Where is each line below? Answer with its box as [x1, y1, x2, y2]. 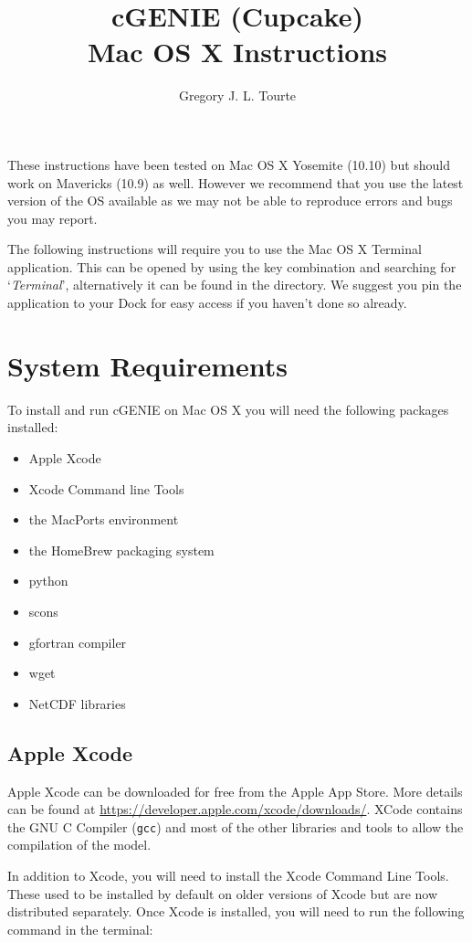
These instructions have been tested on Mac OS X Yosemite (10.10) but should [7, 154, 451, 174]
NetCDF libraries [28, 693, 126, 713]
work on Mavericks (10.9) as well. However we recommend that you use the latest [7, 173, 464, 192]
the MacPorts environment [28, 510, 179, 529]
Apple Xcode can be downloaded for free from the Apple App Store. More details [7, 781, 463, 800]
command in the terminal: [7, 919, 153, 938]
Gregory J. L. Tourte [178, 86, 297, 105]
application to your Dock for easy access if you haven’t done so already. [7, 293, 407, 312]
